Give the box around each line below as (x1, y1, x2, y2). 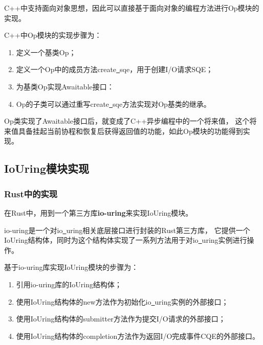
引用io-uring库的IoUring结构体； (16, 279, 122, 289)
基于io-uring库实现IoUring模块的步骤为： (4, 262, 139, 272)
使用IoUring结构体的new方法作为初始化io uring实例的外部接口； (16, 296, 229, 307)
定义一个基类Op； (16, 47, 76, 57)
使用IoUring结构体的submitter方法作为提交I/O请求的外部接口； (16, 313, 226, 324)
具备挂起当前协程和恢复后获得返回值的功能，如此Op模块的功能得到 (18, 125, 243, 136)
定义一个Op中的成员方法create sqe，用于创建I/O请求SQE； (16, 64, 213, 75)
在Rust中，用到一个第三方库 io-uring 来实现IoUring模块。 (4, 207, 193, 218)
